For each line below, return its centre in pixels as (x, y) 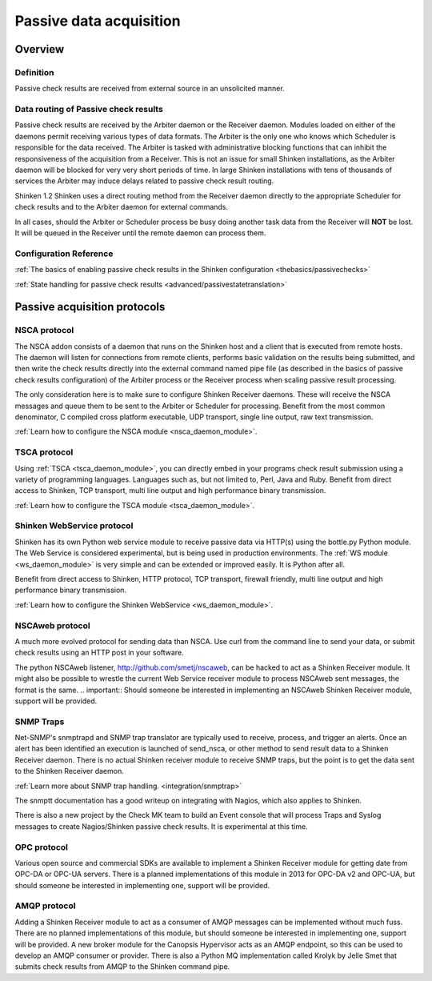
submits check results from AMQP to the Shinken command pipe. (122, 967)
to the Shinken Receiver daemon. (69, 771)
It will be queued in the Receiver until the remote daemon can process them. (140, 233)
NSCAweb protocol (53, 626)
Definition (34, 72)
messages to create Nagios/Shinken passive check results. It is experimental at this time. (161, 826)
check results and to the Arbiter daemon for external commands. (121, 207)
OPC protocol (41, 847)
